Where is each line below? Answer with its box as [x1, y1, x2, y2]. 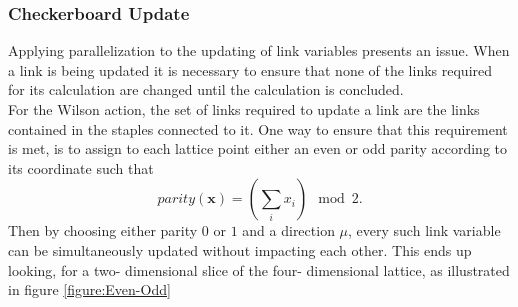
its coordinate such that [8, 157, 154, 178]
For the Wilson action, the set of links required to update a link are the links [8, 99, 480, 119]
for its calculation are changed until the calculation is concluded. [8, 79, 404, 100]
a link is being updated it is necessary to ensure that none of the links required [8, 59, 493, 80]
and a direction [242, 220, 335, 241]
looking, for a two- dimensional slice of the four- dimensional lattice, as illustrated [8, 259, 510, 280]
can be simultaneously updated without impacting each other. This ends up [8, 239, 472, 260]
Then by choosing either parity [8, 220, 198, 241]
